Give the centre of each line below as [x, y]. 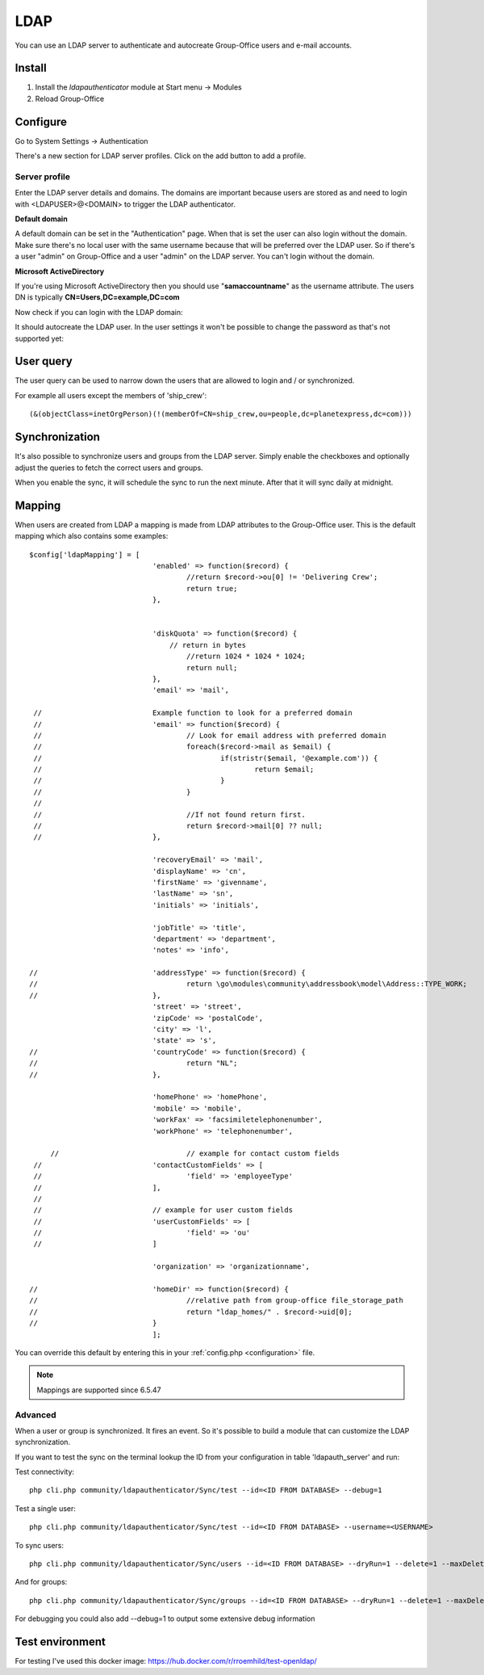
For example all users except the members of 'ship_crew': [111, 395]
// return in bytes [208, 645]
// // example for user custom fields [163, 1210]
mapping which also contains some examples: [92, 536]
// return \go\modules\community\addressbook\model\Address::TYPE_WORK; [248, 984]
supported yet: [40, 338]
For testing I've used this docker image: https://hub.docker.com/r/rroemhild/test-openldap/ [166, 1661]
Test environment [60, 1642]
